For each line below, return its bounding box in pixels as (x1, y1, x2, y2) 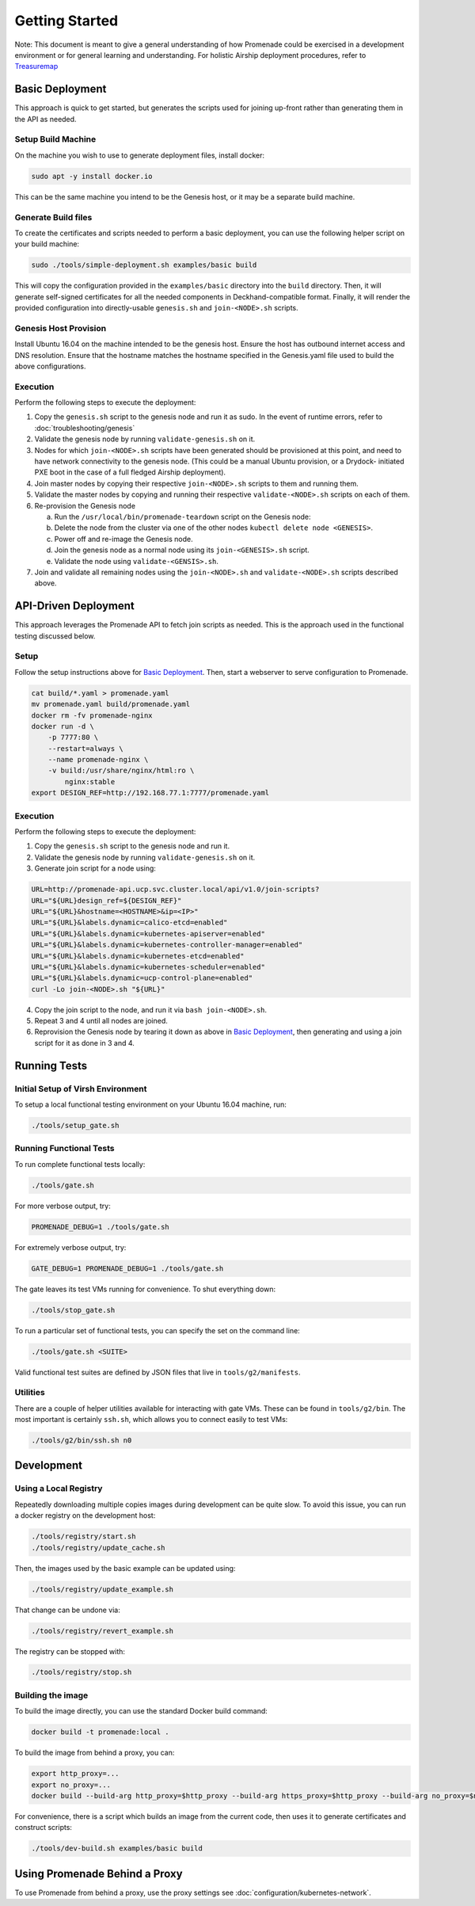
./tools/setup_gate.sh (31, 1121, 120, 1130)
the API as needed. (14, 114, 77, 124)
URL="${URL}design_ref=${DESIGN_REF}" (31, 896, 182, 905)
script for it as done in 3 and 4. (34, 1038, 135, 1047)
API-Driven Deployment (14, 599, 135, 613)
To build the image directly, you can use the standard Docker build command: (14, 1706, 268, 1716)
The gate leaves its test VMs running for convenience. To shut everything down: (14, 1284, 276, 1294)
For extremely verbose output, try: (14, 1242, 127, 1252)
